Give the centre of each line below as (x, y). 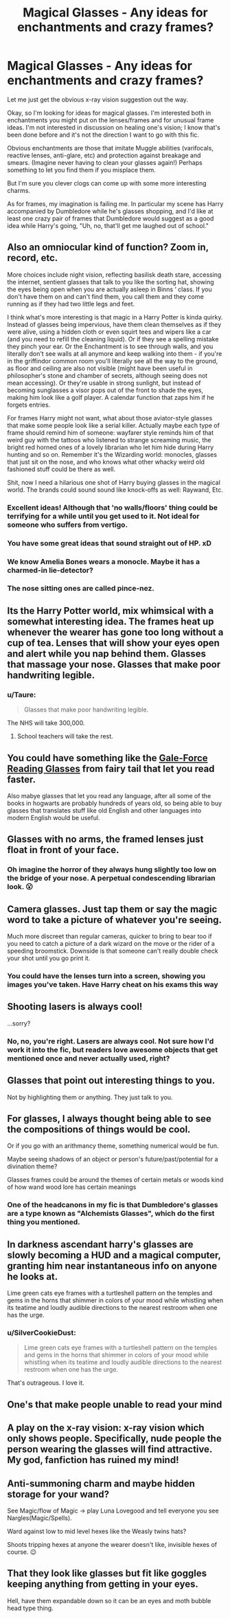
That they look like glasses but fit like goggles (107, 1573)
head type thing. (30, 1608)
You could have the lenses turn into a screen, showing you (106, 975)
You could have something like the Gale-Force (107, 758)
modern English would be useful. (54, 817)
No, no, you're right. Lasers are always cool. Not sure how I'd (111, 1041)
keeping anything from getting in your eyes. (103, 1584)
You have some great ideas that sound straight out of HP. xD (109, 543)
